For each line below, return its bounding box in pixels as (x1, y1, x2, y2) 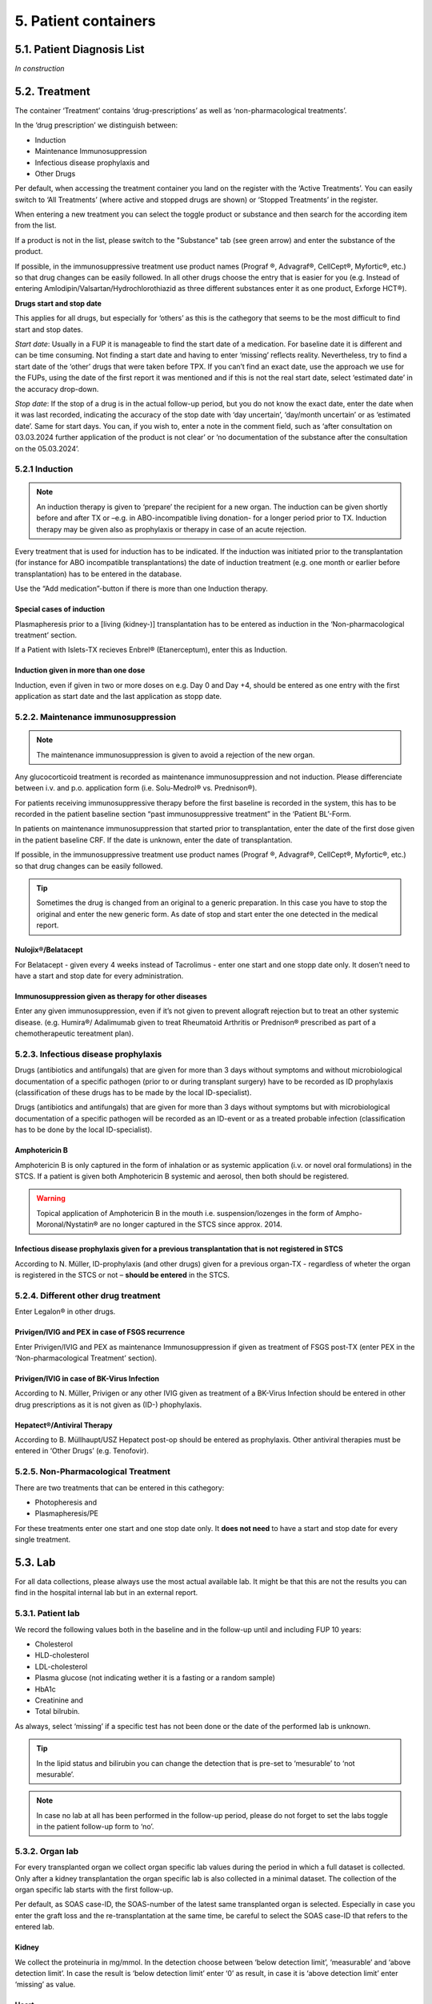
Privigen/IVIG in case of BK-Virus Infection (14, 1373, 160, 1383)
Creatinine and (34, 1695, 84, 1705)
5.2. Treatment (14, 84, 91, 98)
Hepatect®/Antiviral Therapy (14, 1420, 114, 1430)
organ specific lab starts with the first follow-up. (14, 1885, 174, 1894)
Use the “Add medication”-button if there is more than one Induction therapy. (14, 584, 268, 593)
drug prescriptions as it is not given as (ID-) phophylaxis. (14, 1400, 202, 1409)
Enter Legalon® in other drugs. (14, 1307, 116, 1316)
